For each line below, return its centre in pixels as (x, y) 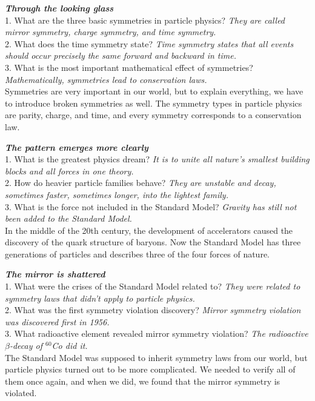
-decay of (26, 346)
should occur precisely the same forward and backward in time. (121, 55)
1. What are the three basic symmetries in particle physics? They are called (145, 20)
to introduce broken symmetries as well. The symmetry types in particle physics (154, 103)
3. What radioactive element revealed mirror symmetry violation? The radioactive (157, 333)
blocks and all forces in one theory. (69, 171)
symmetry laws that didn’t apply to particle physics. (100, 298)
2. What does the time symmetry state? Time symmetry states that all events (149, 43)
